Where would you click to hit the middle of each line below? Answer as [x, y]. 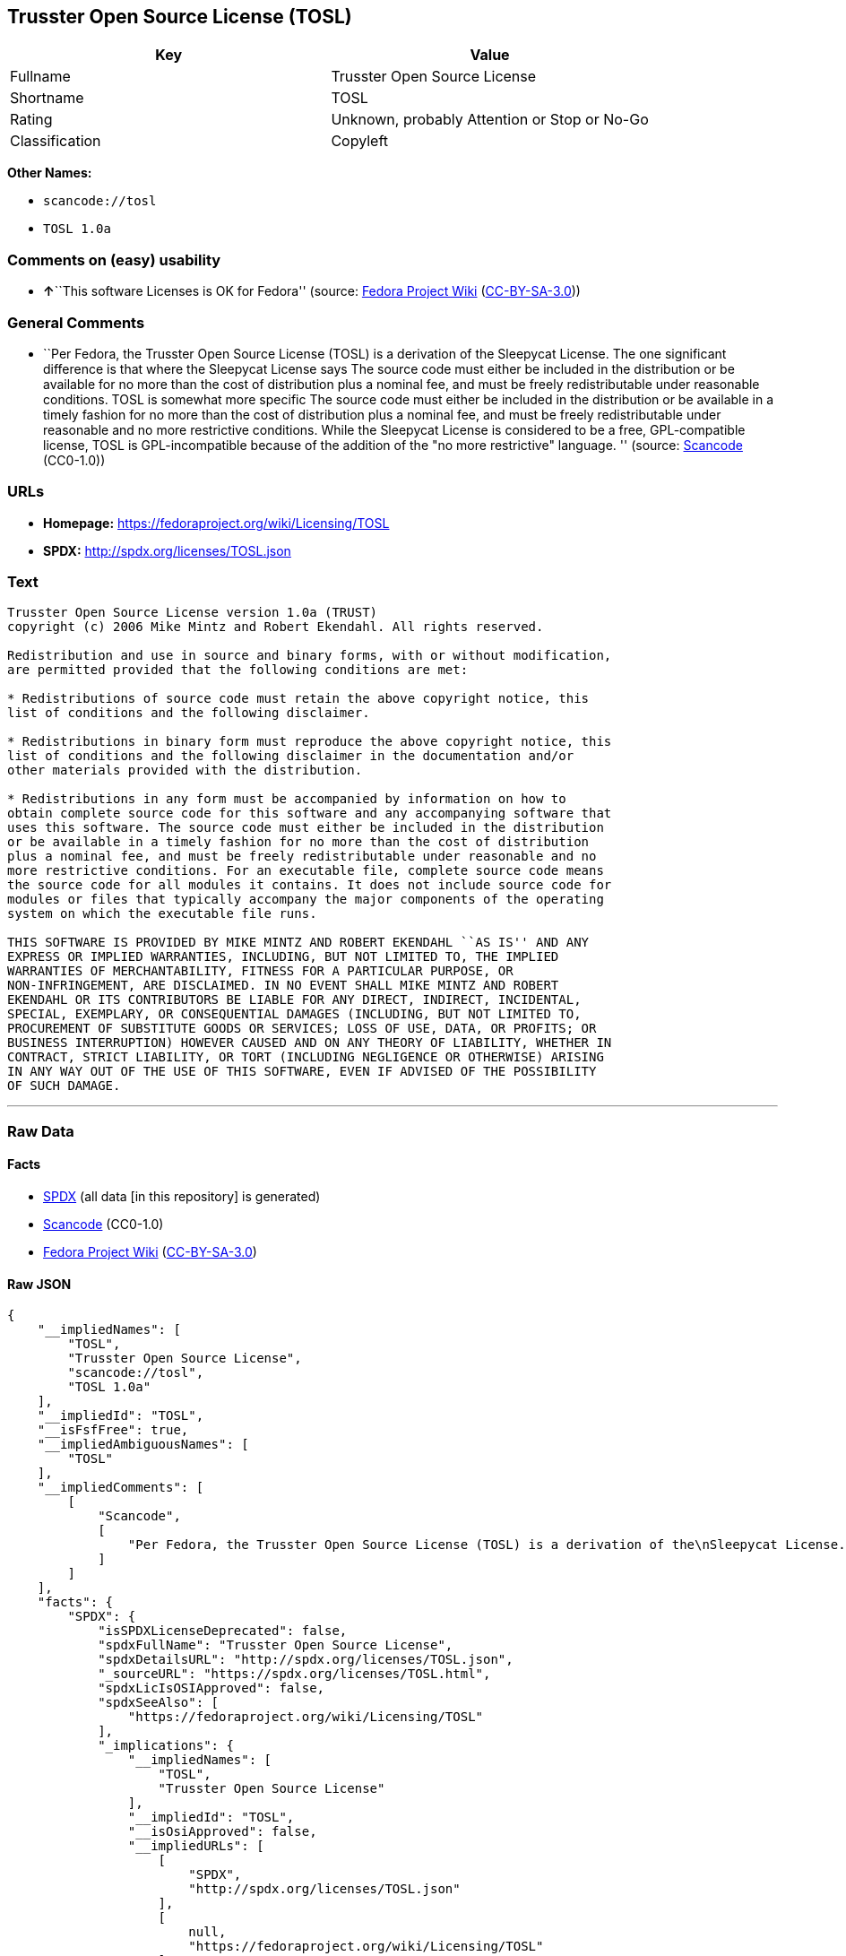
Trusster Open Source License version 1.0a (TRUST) [193, 613]
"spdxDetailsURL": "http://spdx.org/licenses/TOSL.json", [306, 1660]
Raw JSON [39, 1284]
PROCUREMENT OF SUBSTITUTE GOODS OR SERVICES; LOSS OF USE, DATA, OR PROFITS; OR [302, 1029]
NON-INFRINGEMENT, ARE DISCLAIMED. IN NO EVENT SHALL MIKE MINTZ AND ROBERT [283, 986]
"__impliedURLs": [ [196, 1846]
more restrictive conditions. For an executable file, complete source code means [306, 871]
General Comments [76, 322]
